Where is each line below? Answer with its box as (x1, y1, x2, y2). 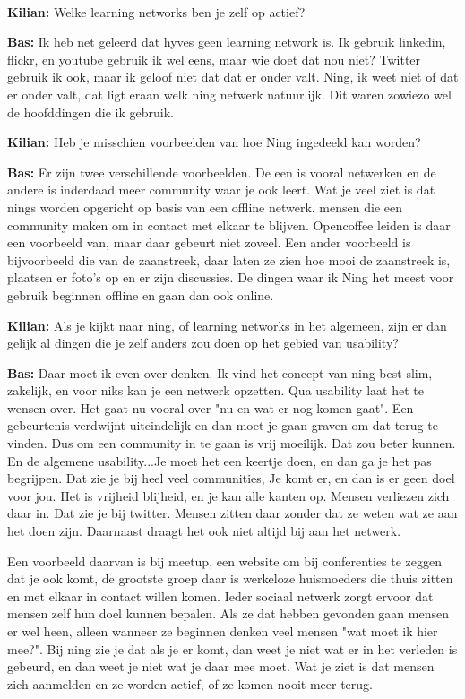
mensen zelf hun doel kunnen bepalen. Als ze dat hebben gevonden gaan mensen (7, 604, 449, 623)
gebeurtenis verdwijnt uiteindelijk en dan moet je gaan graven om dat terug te (7, 416, 438, 435)
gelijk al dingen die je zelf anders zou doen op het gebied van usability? (7, 333, 399, 352)
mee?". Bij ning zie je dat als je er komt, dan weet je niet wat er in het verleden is (7, 639, 458, 658)
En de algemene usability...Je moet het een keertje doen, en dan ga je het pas (7, 451, 432, 470)
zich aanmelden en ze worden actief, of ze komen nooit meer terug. (7, 674, 374, 693)
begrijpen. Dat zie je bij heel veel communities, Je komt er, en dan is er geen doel (7, 469, 455, 488)
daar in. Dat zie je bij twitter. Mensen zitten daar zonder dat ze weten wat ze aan (7, 504, 458, 522)
